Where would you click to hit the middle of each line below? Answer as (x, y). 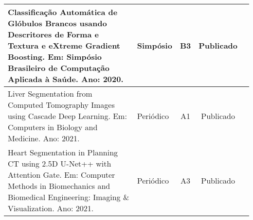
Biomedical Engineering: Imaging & (69, 197)
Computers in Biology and (53, 127)
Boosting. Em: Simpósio (55, 57)
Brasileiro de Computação (59, 68)
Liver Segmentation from (50, 93)
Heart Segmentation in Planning (63, 152)
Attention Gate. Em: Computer (62, 175)
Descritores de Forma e (53, 34)
